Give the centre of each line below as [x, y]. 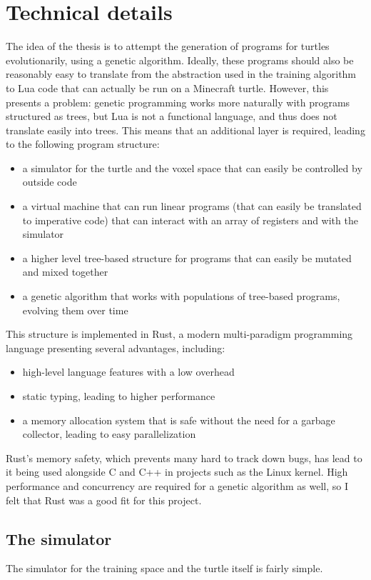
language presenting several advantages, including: [116, 347]
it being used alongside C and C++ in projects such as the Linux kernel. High [177, 472]
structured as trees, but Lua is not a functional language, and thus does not [172, 116]
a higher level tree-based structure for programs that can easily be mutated [187, 257]
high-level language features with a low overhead [128, 372]
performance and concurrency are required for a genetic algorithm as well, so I [177, 485]
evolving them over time [75, 310]
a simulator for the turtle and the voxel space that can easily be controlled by [192, 167]
